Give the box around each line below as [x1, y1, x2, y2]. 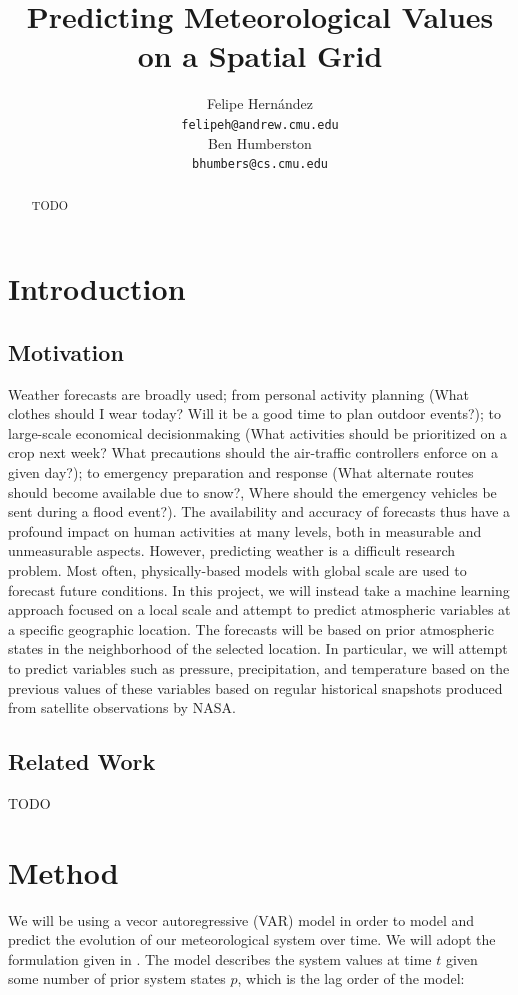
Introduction [8, 268, 186, 309]
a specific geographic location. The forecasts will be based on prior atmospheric [8, 618, 494, 639]
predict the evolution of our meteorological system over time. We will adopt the [8, 929, 496, 950]
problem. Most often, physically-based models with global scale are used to [8, 560, 467, 580]
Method [8, 851, 119, 892]
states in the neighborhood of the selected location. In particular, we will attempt [8, 638, 508, 659]
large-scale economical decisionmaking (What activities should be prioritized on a [8, 422, 507, 443]
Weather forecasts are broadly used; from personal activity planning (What [8, 383, 470, 404]
